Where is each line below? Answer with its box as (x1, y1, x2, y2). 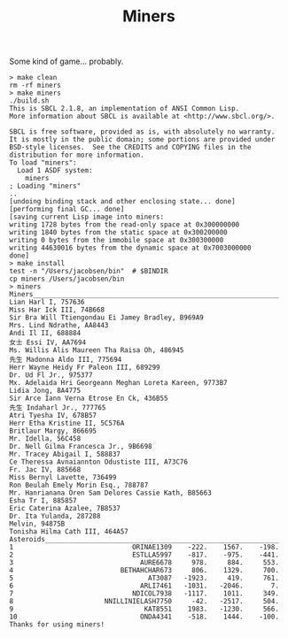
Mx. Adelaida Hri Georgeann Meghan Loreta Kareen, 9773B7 (9, 379, 228, 388)
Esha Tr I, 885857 (9, 496, 77, 505)
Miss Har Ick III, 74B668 (9, 305, 105, 315)
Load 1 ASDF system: (17, 166, 93, 175)
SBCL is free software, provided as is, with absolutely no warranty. (9, 127, 276, 136)
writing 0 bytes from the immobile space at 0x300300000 (9, 236, 224, 245)
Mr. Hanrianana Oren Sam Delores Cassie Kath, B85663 (9, 488, 213, 497)
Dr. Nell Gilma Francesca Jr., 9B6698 (9, 442, 152, 451)
